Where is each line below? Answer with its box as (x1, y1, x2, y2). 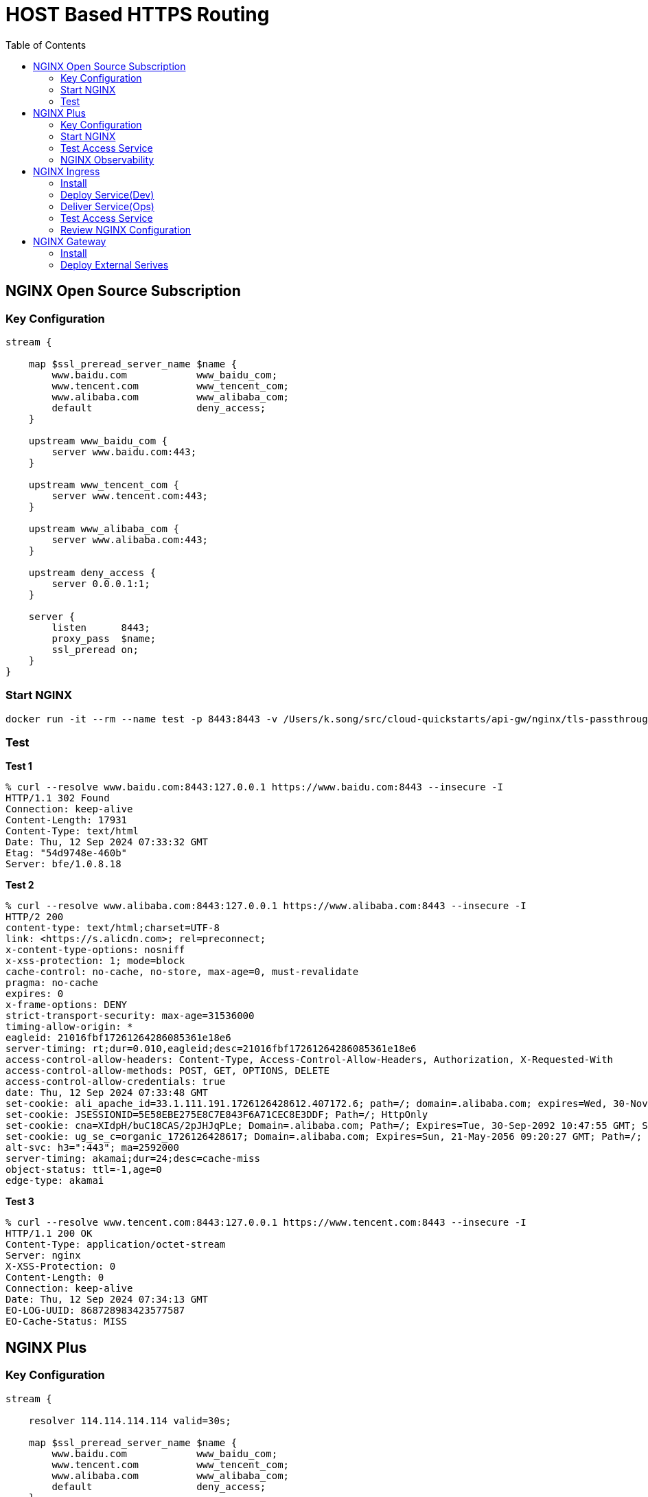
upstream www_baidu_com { (28, 435, 168, 446)
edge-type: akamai (5, 1175, 104, 1187)
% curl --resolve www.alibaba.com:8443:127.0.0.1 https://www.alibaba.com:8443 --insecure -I (5, 900, 526, 912)
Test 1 (5, 760, 32, 773)
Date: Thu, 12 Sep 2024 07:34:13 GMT (5, 1294, 209, 1305)
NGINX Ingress (33, 165, 100, 177)
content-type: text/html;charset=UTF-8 (5, 922, 220, 934)
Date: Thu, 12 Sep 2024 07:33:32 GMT (5, 836, 209, 848)
